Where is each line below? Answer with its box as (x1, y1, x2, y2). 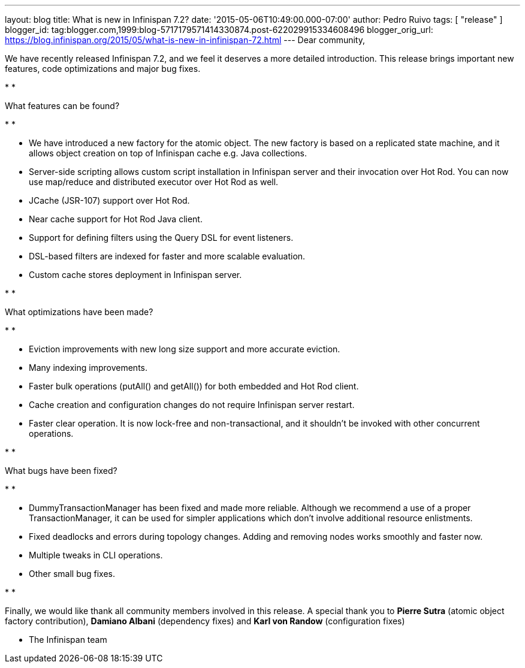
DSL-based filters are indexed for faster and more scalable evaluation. (29, 251, 306, 261)
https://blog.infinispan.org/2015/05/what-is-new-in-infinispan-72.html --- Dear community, (5, 35, 365, 45)
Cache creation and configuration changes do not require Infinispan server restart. (29, 400, 355, 410)
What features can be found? (5, 101, 120, 111)
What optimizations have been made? (5, 307, 153, 317)
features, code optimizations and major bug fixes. (5, 64, 201, 74)
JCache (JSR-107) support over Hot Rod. (29, 195, 190, 205)
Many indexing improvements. (29, 362, 147, 373)
